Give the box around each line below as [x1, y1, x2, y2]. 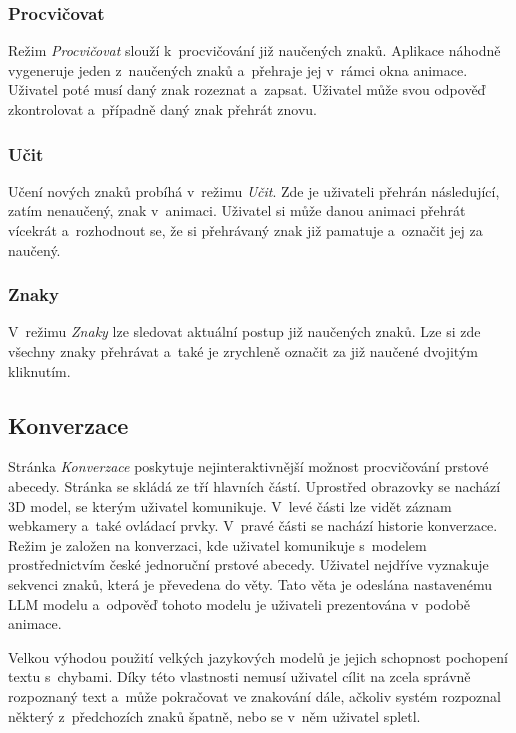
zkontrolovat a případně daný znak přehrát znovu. [8, 99, 317, 119]
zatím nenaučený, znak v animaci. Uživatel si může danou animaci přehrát [8, 200, 466, 221]
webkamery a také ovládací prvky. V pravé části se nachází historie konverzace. [8, 515, 498, 536]
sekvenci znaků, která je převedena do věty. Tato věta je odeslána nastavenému [8, 573, 493, 594]
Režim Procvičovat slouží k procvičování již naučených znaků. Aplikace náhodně [8, 40, 501, 61]
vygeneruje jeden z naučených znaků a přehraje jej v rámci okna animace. [8, 59, 468, 80]
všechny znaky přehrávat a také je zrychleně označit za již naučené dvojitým [8, 341, 478, 361]
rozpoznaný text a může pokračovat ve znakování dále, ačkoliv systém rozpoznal [8, 685, 501, 706]
